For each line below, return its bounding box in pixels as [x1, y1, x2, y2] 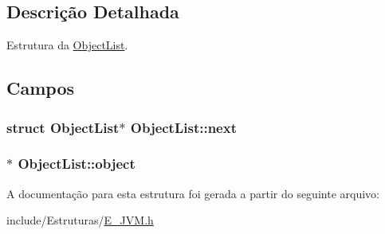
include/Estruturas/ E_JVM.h [6, 212, 154, 228]
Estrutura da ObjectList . [6, 37, 128, 53]
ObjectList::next [130, 117, 237, 137]
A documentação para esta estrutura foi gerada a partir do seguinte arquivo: [6, 185, 379, 201]
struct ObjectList [6, 117, 120, 137]
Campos [6, 76, 75, 100]
